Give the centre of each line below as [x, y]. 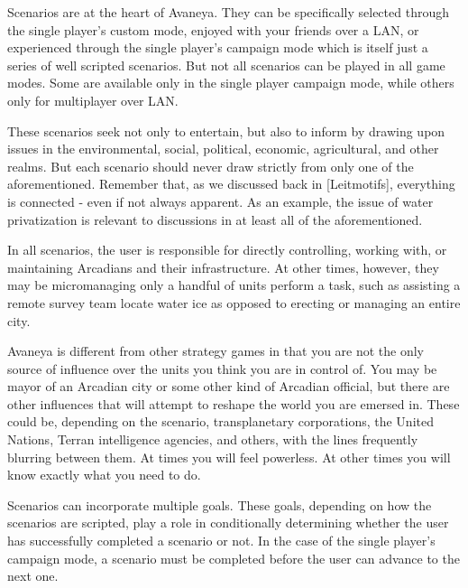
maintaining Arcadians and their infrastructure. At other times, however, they [223, 267]
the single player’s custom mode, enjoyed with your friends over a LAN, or [213, 29]
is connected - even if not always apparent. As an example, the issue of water [220, 201]
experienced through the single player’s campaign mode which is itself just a [218, 47]
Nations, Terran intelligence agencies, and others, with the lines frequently [213, 439]
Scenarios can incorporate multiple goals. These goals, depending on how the [220, 504]
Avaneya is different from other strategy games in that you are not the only [216, 351]
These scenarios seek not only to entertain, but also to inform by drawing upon [226, 131]
